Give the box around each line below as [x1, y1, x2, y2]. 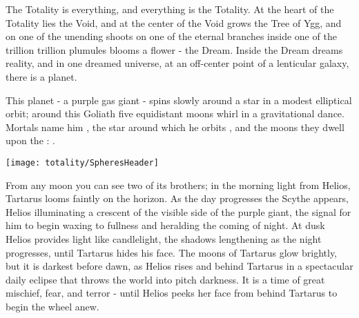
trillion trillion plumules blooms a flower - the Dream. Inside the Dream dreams [6, 42, 343, 57]
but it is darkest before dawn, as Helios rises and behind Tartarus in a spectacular [6, 259, 353, 273]
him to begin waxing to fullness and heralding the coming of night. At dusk [6, 218, 325, 232]
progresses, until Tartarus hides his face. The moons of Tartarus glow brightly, [6, 245, 338, 259]
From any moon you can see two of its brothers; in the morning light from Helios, [6, 177, 351, 192]
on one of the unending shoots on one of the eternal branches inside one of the [6, 29, 337, 43]
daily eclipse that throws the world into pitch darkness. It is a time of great [6, 272, 325, 286]
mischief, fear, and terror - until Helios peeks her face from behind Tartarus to [6, 286, 338, 300]
